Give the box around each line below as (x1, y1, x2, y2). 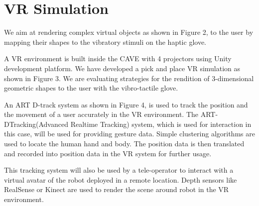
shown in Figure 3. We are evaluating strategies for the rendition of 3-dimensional (4, 73, 254, 83)
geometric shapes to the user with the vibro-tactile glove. (4, 83, 178, 93)
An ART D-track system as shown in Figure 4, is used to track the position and (4, 99, 248, 109)
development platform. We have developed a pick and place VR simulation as (4, 63, 241, 73)
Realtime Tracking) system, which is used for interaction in (70, 118, 252, 129)
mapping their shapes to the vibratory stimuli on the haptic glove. (4, 36, 206, 47)
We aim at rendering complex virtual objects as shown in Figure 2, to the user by (4, 27, 254, 37)
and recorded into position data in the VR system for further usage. (4, 148, 212, 158)
